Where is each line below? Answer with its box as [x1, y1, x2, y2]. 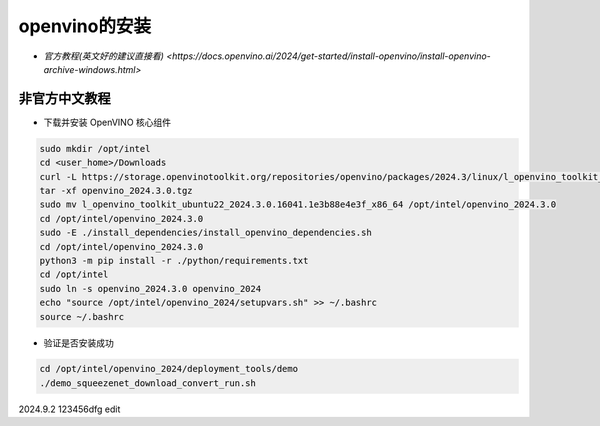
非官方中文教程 [18, 90, 111, 107]
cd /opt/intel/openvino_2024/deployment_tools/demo [39, 363, 299, 375]
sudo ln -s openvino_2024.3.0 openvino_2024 [39, 283, 262, 294]
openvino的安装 [18, 15, 152, 37]
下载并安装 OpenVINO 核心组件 [43, 116, 172, 128]
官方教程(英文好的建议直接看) [43, 50, 165, 62]
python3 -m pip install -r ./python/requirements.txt [39, 255, 309, 266]
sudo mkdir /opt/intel [39, 143, 151, 154]
